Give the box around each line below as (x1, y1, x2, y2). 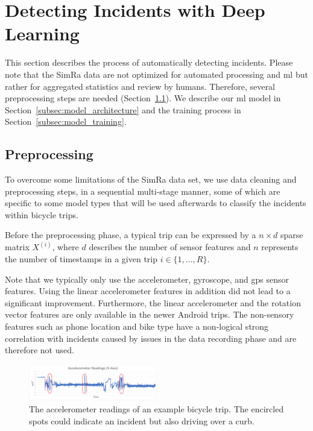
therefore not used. (5, 344, 74, 356)
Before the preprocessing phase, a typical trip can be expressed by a (5, 228, 256, 241)
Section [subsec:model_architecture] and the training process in (5, 103, 241, 116)
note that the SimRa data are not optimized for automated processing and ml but (5, 68, 308, 80)
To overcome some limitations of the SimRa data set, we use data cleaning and (5, 173, 297, 186)
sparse (280, 228, 303, 241)
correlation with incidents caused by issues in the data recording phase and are (5, 332, 297, 344)
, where (52, 241, 79, 253)
